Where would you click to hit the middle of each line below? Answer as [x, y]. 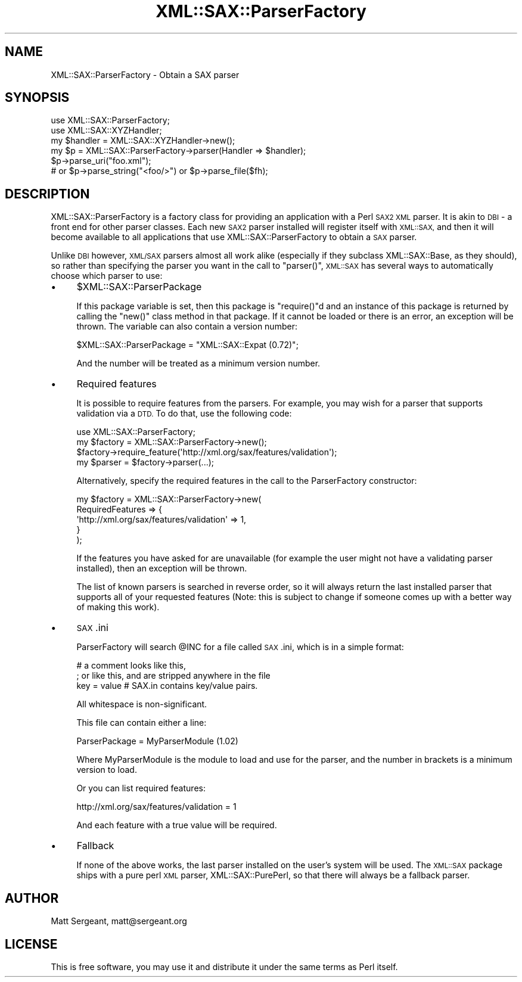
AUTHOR [32, 898]
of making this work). [118, 607]
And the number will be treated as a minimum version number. [198, 363]
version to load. [107, 770]
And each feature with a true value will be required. [177, 825]
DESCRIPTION [47, 194]
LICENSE [31, 944]
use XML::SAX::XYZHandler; [106, 130]
